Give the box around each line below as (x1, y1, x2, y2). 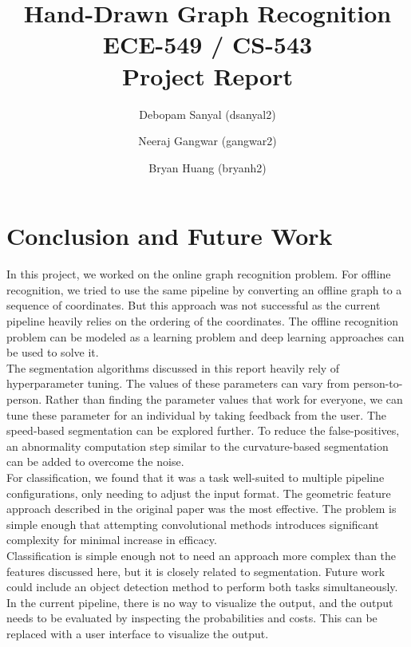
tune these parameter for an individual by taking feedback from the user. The (6, 406, 386, 423)
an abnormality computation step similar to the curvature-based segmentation (6, 437, 389, 454)
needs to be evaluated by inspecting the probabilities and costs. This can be (6, 610, 377, 626)
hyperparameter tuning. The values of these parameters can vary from (6, 375, 350, 392)
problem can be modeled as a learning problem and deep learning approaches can (6, 328, 405, 345)
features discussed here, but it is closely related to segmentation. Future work (6, 562, 385, 579)
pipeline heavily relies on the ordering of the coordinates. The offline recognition (6, 313, 399, 329)
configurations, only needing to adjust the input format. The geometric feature (6, 484, 391, 501)
